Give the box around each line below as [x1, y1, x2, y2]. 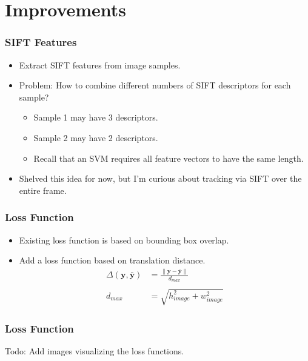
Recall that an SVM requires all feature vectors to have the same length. [33, 151, 304, 164]
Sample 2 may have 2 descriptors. [33, 131, 158, 144]
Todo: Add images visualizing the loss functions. [5, 345, 184, 357]
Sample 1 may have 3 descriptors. [33, 111, 158, 124]
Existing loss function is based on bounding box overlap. [19, 233, 229, 246]
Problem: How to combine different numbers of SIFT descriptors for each [19, 79, 291, 91]
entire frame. [19, 184, 67, 196]
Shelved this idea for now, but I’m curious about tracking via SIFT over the [19, 172, 302, 185]
